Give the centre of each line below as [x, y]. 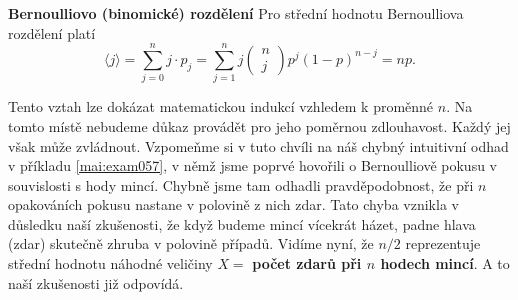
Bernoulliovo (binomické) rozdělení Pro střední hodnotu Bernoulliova [236, 13]
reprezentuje [443, 243]
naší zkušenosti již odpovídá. [96, 282]
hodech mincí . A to [445, 263]
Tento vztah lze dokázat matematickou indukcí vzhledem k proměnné [221, 106]
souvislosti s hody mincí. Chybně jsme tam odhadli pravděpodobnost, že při [241, 184]
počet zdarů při [307, 263]
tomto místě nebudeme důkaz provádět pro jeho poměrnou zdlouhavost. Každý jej [259, 125]
